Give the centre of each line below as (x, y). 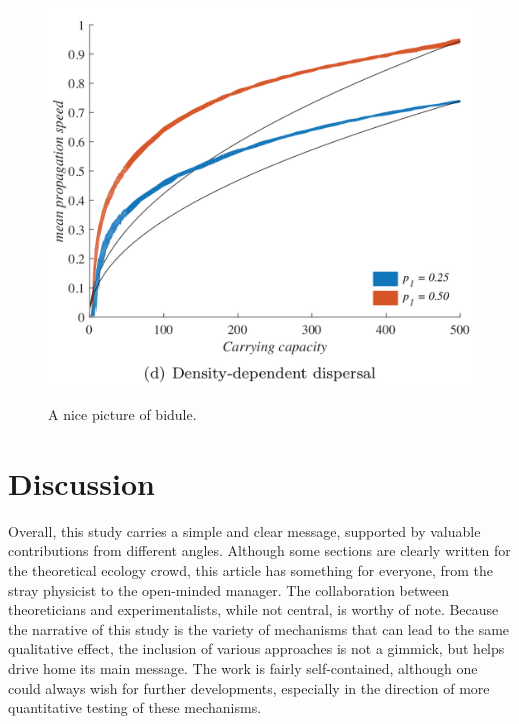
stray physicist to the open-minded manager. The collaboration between (228, 589)
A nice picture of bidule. (122, 414)
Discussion (81, 482)
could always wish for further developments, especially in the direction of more (249, 687)
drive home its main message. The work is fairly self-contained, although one (243, 667)
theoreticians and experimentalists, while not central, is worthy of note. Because (253, 609)
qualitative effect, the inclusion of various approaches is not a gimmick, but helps (256, 648)
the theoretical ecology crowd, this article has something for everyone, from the (250, 569)
